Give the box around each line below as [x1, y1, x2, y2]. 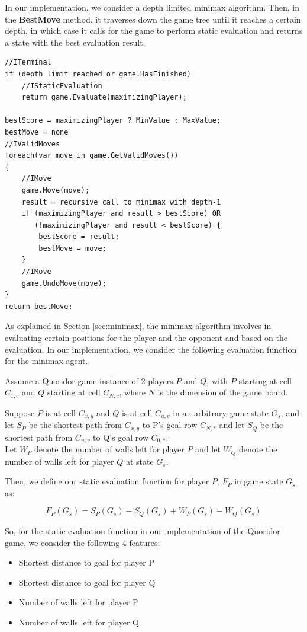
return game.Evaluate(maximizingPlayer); [21, 93, 187, 102]
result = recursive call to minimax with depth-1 [21, 197, 221, 206]
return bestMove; [5, 302, 73, 311]
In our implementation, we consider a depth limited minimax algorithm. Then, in [5, 1, 299, 13]
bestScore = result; [38, 232, 119, 241]
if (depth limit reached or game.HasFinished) [5, 69, 191, 78]
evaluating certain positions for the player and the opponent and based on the [5, 331, 287, 344]
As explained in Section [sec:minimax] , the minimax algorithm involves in [5, 320, 272, 332]
